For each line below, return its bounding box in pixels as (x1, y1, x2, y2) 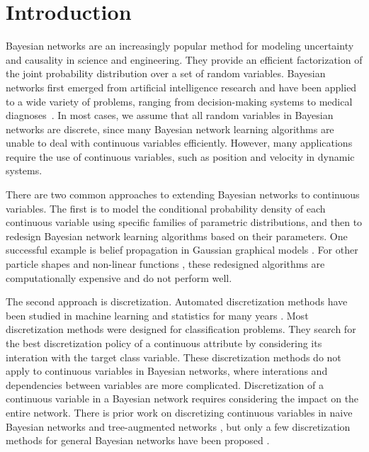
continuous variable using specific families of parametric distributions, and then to (6, 215, 363, 230)
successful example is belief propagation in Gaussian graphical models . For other (6, 242, 358, 257)
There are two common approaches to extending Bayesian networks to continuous (6, 187, 360, 202)
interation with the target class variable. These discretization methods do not (6, 349, 341, 364)
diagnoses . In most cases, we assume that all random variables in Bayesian (6, 108, 334, 123)
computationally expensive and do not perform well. (6, 270, 232, 285)
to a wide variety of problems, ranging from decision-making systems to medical (6, 94, 353, 108)
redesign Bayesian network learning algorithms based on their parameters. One (6, 228, 348, 243)
